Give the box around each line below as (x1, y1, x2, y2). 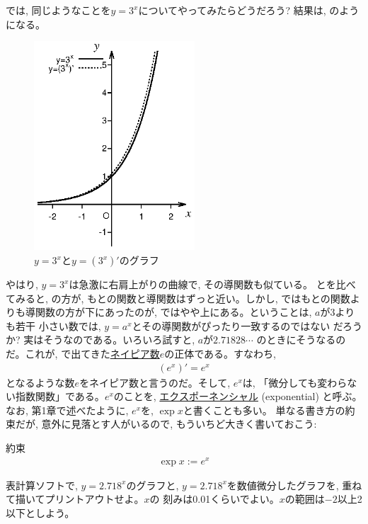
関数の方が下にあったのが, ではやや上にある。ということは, (35, 304, 312, 319)
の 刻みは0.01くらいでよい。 (149, 491, 280, 506)
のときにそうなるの (256, 332, 346, 347)
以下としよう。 (6, 505, 75, 520)
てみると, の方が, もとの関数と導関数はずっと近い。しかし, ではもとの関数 (6, 290, 350, 305)
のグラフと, (126, 477, 179, 492)
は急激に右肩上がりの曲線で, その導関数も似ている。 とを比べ (69, 277, 356, 292)
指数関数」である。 (15, 389, 105, 404)
